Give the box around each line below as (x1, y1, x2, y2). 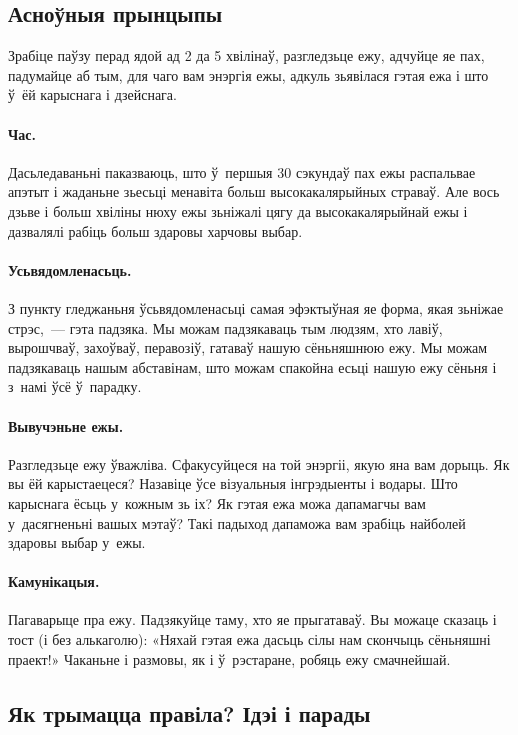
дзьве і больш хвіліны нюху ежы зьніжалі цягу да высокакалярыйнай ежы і (8, 200, 468, 221)
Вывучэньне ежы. (8, 415, 124, 436)
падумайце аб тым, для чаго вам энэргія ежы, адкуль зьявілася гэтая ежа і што (8, 64, 489, 85)
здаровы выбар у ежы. (8, 532, 146, 553)
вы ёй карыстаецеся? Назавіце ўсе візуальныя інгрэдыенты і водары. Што (8, 473, 458, 494)
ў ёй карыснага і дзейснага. (8, 84, 177, 105)
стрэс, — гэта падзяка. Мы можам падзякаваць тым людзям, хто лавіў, (8, 317, 443, 338)
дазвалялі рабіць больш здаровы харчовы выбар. (8, 220, 303, 241)
